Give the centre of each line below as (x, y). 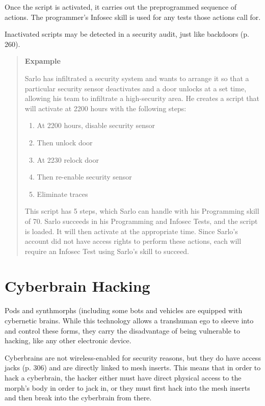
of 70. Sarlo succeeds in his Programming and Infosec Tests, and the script (141, 221)
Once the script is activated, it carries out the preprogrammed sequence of (121, 7)
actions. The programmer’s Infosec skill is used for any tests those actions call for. (133, 17)
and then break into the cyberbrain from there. (78, 398)
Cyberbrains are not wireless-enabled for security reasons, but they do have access (133, 357)
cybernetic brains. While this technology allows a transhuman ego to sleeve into (129, 320)
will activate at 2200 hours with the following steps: (105, 108)
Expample (43, 61)
